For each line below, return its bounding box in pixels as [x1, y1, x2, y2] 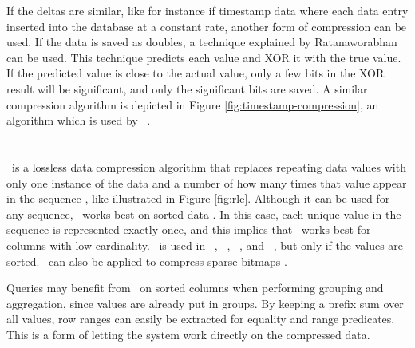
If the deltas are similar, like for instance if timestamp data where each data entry [6, 2, 409, 18]
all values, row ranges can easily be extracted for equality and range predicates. [6, 310, 395, 327]
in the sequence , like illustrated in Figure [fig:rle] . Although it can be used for [6, 190, 390, 207]
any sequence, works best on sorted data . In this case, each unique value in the [6, 205, 401, 222]
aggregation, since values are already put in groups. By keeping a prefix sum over [6, 295, 404, 311]
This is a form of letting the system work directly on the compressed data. [6, 326, 370, 342]
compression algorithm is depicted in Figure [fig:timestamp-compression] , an [6, 96, 379, 113]
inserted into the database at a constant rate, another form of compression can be [6, 18, 407, 34]
